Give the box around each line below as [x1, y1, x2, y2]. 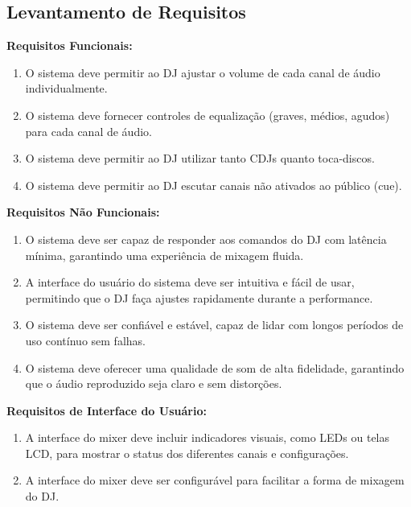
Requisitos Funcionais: [6, 37, 133, 54]
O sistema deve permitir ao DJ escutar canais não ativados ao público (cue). [25, 176, 402, 193]
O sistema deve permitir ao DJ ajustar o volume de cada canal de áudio [25, 64, 380, 80]
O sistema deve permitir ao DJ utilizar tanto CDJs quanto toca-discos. [25, 150, 375, 167]
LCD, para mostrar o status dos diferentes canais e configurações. [25, 444, 349, 461]
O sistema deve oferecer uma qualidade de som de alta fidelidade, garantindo [25, 359, 405, 376]
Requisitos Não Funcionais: [6, 204, 160, 221]
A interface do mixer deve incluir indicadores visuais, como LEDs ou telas [25, 429, 390, 446]
